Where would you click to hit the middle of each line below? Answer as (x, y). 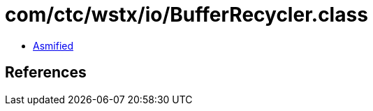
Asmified (53, 45)
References (46, 73)
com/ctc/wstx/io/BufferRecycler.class (186, 15)
